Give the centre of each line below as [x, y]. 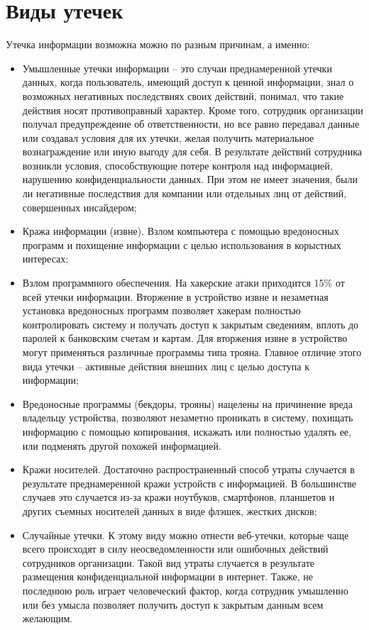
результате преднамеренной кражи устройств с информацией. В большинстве [189, 483]
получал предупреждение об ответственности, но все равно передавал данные [191, 124]
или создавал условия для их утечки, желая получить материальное [168, 137]
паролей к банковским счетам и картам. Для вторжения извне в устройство [185, 338]
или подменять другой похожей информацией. [122, 445]
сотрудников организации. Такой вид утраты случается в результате [168, 562]
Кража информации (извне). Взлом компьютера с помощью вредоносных [181, 231]
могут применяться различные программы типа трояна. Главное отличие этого [192, 352]
